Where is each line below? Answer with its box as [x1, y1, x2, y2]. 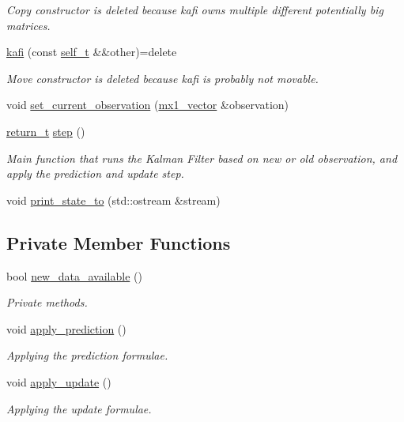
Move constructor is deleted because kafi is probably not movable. [6, 70, 319, 86]
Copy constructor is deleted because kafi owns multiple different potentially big [6, 2, 383, 17]
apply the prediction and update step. [6, 165, 184, 182]
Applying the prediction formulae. [6, 347, 168, 364]
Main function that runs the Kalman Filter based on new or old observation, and [6, 149, 398, 166]
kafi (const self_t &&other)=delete [6, 43, 177, 60]
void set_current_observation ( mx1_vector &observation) [6, 96, 289, 113]
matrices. [6, 17, 51, 33]
